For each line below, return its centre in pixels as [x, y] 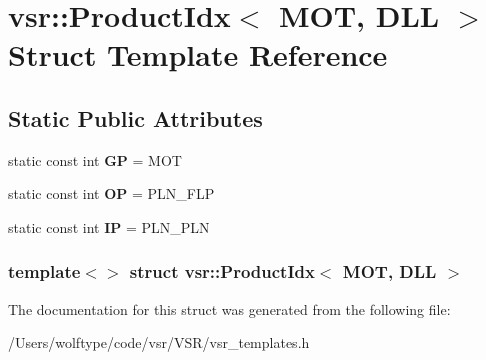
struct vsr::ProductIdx [222, 271]
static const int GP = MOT [95, 159]
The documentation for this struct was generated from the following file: [229, 308]
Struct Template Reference [198, 54]
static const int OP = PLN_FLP [111, 193]
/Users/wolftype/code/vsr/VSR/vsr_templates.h [159, 342]
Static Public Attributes [135, 117]
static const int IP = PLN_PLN [109, 226]
